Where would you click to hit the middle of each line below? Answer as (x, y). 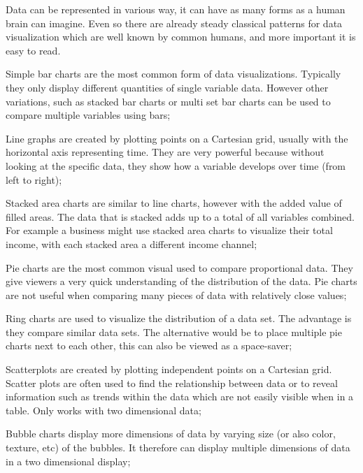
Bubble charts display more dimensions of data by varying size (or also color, (171, 434)
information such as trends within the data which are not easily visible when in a (180, 396)
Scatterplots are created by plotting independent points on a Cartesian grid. (169, 369)
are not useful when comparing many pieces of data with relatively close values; (176, 294)
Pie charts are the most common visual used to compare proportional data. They (179, 267)
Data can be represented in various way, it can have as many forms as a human (176, 9)
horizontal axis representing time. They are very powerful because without (165, 152)
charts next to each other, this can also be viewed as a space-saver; (149, 345)
